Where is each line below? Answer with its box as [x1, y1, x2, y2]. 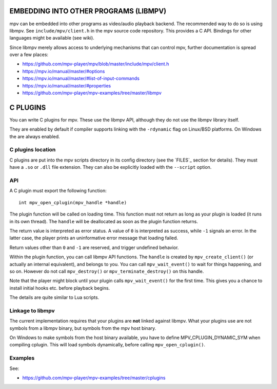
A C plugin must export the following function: [9, 188, 107, 194]
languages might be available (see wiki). [9, 35, 94, 41]
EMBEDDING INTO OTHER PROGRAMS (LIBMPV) [9, 7, 167, 15]
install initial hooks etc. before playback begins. [9, 285, 110, 291]
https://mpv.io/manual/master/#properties [22, 82, 111, 89]
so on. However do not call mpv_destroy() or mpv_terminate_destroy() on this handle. [9, 268, 204, 274]
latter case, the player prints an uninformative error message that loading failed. [9, 235, 179, 241]
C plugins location [9, 146, 56, 153]
